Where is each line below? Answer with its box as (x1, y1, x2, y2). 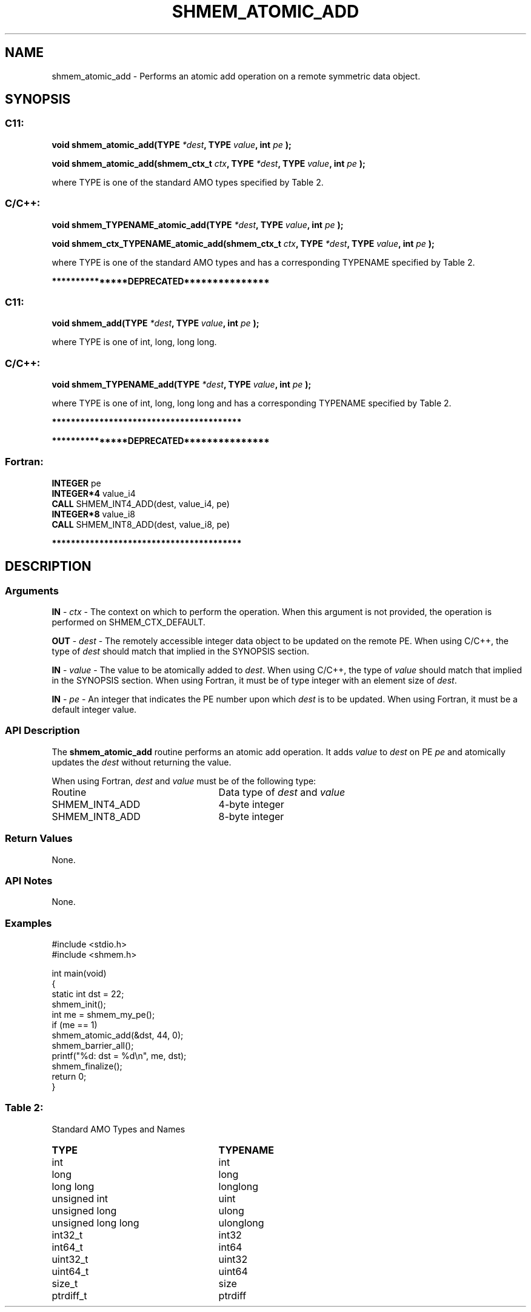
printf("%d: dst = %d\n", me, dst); (52, 1051, 187, 1061)
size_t (52, 1277, 78, 1290)
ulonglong (218, 1216, 264, 1229)
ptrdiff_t (52, 1289, 87, 1302)
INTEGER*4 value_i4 (52, 488, 136, 499)
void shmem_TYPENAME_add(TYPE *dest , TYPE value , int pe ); (52, 379, 312, 390)
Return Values (5, 832, 73, 845)
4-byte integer (218, 798, 284, 810)
